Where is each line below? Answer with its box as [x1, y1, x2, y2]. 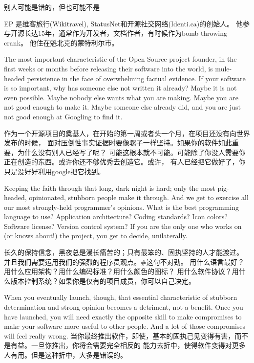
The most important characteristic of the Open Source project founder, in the [4, 54, 237, 64]
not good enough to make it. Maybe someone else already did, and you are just [4, 102, 241, 112]
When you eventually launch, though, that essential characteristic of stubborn [4, 292, 237, 302]
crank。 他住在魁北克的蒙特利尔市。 [4, 37, 119, 47]
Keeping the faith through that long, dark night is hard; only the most [4, 182, 215, 193]
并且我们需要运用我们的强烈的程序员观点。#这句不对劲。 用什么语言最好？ [4, 256, 245, 267]
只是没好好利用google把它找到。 [4, 166, 105, 176]
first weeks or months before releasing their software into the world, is [4, 63, 213, 73]
